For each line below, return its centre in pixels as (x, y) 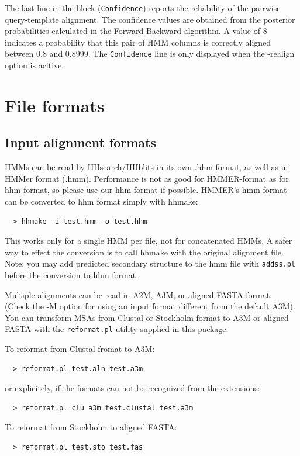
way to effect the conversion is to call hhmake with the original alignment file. (144, 252)
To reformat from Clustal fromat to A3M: (80, 349)
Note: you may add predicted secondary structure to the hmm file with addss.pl (150, 263)
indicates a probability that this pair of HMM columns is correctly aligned (138, 42)
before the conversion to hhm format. (72, 275)
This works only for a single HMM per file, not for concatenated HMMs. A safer (149, 241)
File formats (55, 105)
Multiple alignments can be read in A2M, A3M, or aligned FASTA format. (138, 294)
